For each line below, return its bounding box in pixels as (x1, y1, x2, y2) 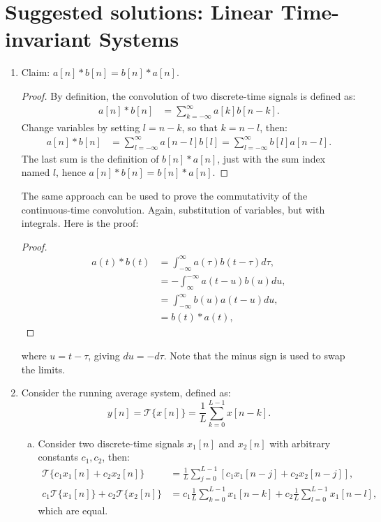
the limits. (21, 361, 66, 376)
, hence (56, 165, 86, 179)
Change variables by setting (21, 119, 140, 134)
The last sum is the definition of (21, 151, 159, 165)
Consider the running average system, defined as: (21, 385, 231, 400)
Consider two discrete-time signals (38, 435, 184, 450)
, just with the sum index (217, 151, 326, 165)
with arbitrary (269, 435, 331, 450)
